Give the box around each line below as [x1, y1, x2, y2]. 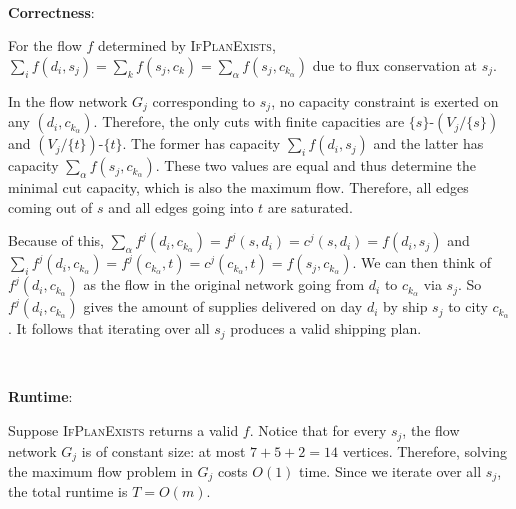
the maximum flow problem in [8, 460, 193, 481]
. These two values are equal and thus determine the [155, 155, 477, 176]
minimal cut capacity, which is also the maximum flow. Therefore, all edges [8, 177, 469, 198]
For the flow [8, 35, 82, 56]
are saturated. [267, 196, 353, 217]
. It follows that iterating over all [8, 318, 210, 339]
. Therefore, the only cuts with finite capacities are [93, 111, 405, 132]
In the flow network [8, 90, 128, 111]
